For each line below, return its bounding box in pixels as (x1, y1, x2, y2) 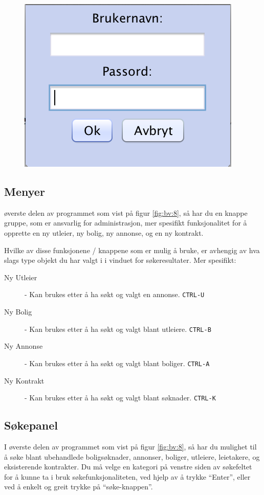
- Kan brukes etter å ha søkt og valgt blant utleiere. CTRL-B (25, 323, 211, 334)
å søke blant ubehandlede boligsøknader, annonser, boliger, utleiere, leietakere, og (4, 451, 260, 462)
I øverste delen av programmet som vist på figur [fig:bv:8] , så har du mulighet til (4, 441, 257, 452)
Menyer (4, 183, 45, 199)
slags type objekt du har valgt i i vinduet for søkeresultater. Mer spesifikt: (4, 255, 236, 265)
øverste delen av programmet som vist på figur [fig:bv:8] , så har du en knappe (4, 207, 248, 218)
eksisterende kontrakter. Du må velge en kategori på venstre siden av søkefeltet (4, 461, 252, 472)
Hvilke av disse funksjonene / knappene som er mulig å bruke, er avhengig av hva (4, 244, 260, 255)
